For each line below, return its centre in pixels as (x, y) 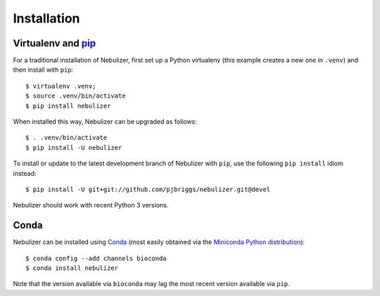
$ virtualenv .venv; (61, 86)
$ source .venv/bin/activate (76, 96)
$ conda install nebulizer (72, 268)
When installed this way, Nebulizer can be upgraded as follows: (105, 122)
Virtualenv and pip (55, 43)
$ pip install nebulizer (68, 106)
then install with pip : (43, 70)
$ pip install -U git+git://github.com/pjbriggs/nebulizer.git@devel (148, 189)
